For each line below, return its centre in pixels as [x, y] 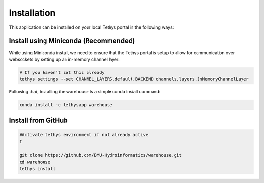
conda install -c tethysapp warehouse [66, 105]
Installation [32, 13]
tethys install [37, 169]
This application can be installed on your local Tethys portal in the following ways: [91, 27]
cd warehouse [35, 162]
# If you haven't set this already [62, 72]
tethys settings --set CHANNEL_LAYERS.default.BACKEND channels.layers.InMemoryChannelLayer [134, 79]
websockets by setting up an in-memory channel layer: [64, 59]
